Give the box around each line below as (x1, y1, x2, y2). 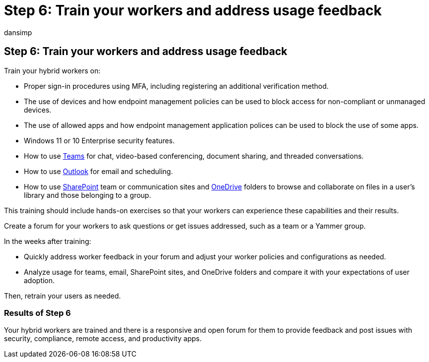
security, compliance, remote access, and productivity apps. (4, 334, 202, 343)
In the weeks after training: (4, 237, 91, 245)
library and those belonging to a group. (24, 190, 151, 199)
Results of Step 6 (4, 307, 71, 318)
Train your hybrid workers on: (4, 66, 101, 75)
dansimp (4, 28, 32, 37)
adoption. (24, 276, 55, 285)
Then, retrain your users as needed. (4, 291, 121, 300)
